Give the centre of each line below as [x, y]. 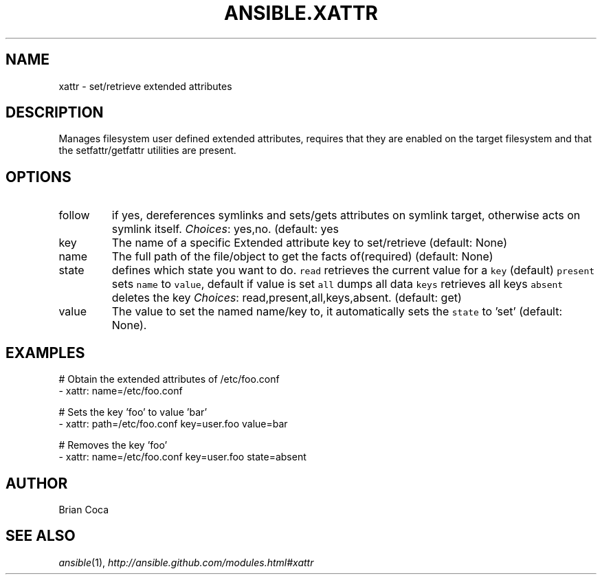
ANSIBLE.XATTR [301, 13]
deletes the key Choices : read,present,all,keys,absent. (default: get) [287, 298]
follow [74, 215]
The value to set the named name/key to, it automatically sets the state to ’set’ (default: [337, 312]
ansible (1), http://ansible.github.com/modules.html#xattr [186, 562]
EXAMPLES [45, 353]
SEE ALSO [41, 536]
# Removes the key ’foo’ [113, 445]
